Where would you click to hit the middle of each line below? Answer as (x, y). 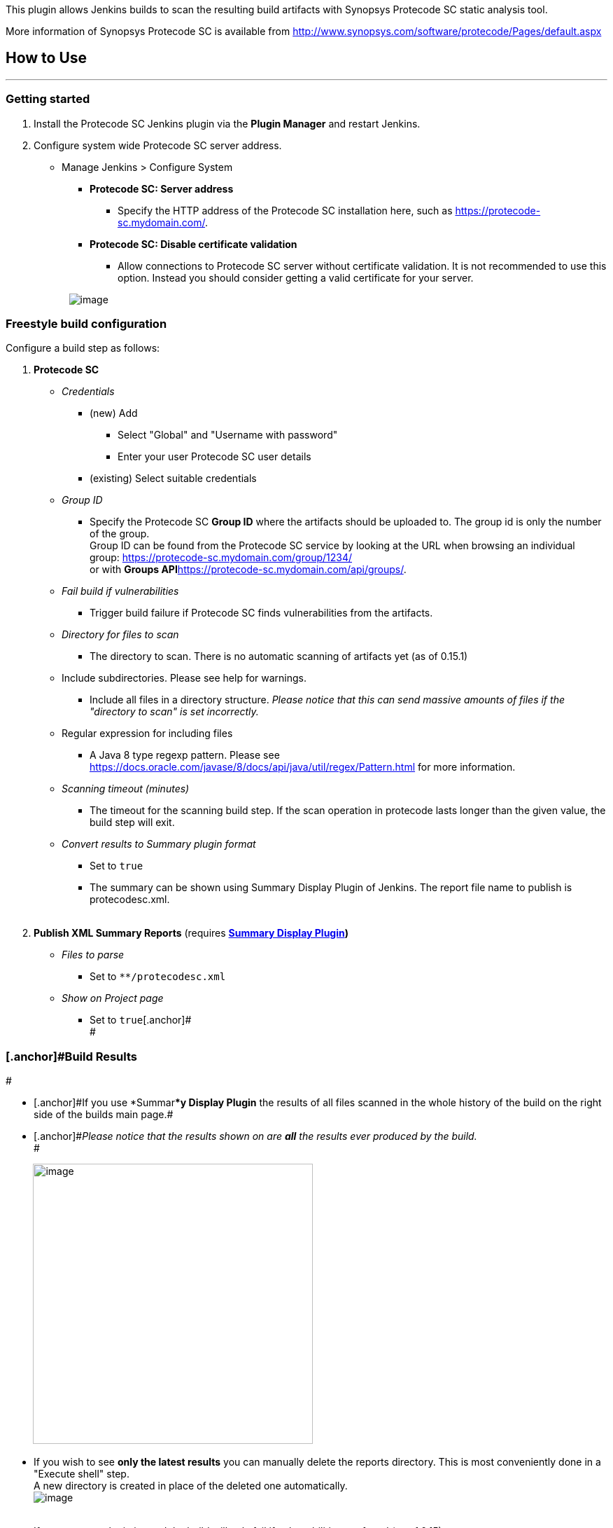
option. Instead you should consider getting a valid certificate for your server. (296, 277)
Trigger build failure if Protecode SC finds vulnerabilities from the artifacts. (261, 613)
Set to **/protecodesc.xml (158, 977)
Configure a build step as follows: (83, 348)
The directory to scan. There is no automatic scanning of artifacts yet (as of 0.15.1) (279, 656)
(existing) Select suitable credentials (173, 479)
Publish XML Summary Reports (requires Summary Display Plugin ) (191, 933)
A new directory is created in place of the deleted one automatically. (191, 1486)
